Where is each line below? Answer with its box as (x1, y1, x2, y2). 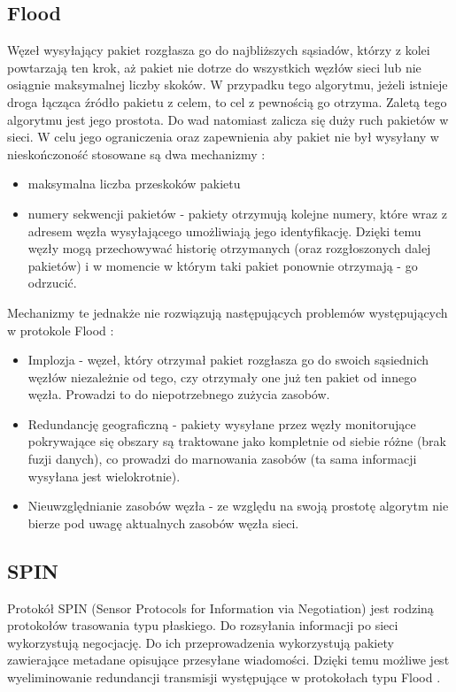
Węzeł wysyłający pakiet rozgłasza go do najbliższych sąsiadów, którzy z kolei (7, 41, 430, 59)
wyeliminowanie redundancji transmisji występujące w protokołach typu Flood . (7, 668, 441, 687)
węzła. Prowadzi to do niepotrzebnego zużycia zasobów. (27, 385, 330, 404)
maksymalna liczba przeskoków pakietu (27, 174, 241, 193)
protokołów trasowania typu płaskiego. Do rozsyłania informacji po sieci (7, 616, 398, 634)
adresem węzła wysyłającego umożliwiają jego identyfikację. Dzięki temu (27, 221, 421, 240)
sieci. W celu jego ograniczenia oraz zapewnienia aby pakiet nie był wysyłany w (7, 127, 439, 146)
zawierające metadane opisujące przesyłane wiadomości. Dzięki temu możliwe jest (7, 650, 450, 669)
